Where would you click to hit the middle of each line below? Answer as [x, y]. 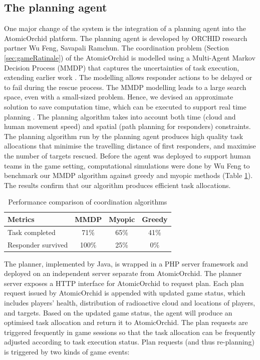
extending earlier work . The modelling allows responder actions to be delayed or [128, 77]
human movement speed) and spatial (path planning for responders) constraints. [127, 126]
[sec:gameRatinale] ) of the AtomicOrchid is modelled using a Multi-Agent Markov [130, 57]
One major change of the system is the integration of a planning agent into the [125, 28]
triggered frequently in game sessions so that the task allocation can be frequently [130, 332]
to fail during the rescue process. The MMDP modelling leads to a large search [125, 87]
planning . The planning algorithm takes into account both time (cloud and [120, 116]
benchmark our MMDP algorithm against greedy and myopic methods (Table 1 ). [128, 175]
